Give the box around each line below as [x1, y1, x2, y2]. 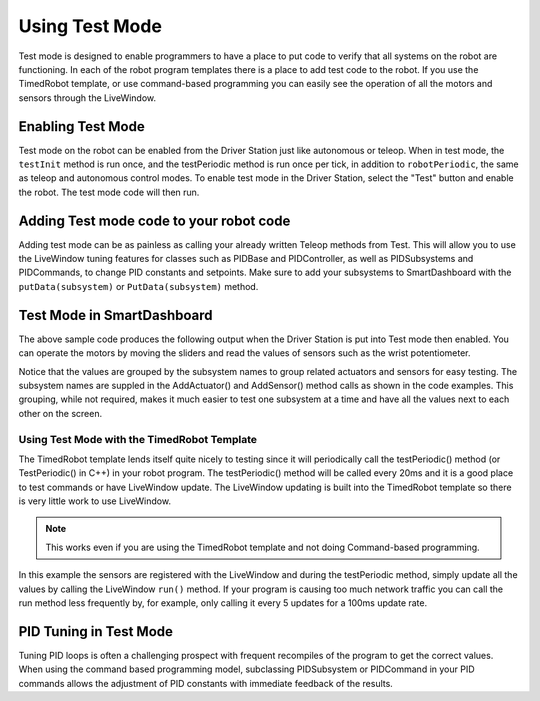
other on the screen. [18, 407, 103, 419]
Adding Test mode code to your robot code [18, 212, 291, 229]
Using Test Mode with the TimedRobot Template [18, 432, 258, 446]
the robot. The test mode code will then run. [18, 186, 200, 198]
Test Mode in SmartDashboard [18, 306, 214, 324]
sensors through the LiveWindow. [18, 91, 157, 104]
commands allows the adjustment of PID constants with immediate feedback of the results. [18, 677, 394, 689]
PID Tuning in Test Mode [18, 623, 174, 640]
